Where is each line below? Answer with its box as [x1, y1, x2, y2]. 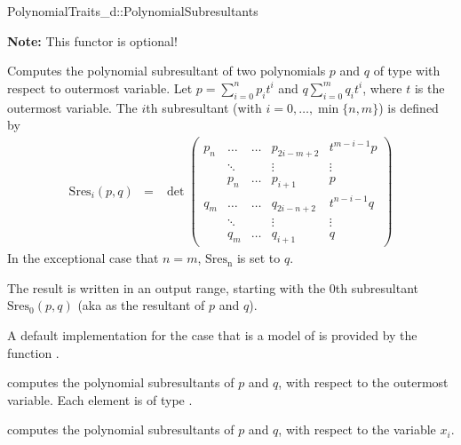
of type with [373, 61, 441, 80]
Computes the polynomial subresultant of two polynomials [7, 61, 326, 80]
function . [7, 343, 60, 362]
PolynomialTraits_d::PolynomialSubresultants [7, 2, 258, 20]
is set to [236, 249, 281, 267]
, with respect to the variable [278, 420, 436, 439]
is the [414, 78, 445, 97]
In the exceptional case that [7, 249, 159, 267]
